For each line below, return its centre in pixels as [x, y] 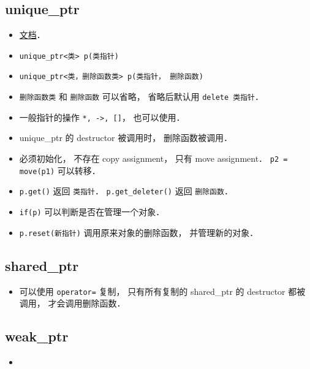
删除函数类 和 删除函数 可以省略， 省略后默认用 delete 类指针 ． [141, 97]
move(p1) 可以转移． [60, 170]
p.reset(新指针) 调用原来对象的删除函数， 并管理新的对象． [139, 232]
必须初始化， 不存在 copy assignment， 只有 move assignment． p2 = [153, 158]
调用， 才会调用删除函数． [72, 303]
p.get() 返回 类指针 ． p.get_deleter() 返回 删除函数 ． [126, 191]
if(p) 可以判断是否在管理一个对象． [92, 211]
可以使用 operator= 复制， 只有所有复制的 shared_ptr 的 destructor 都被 [162, 291]
